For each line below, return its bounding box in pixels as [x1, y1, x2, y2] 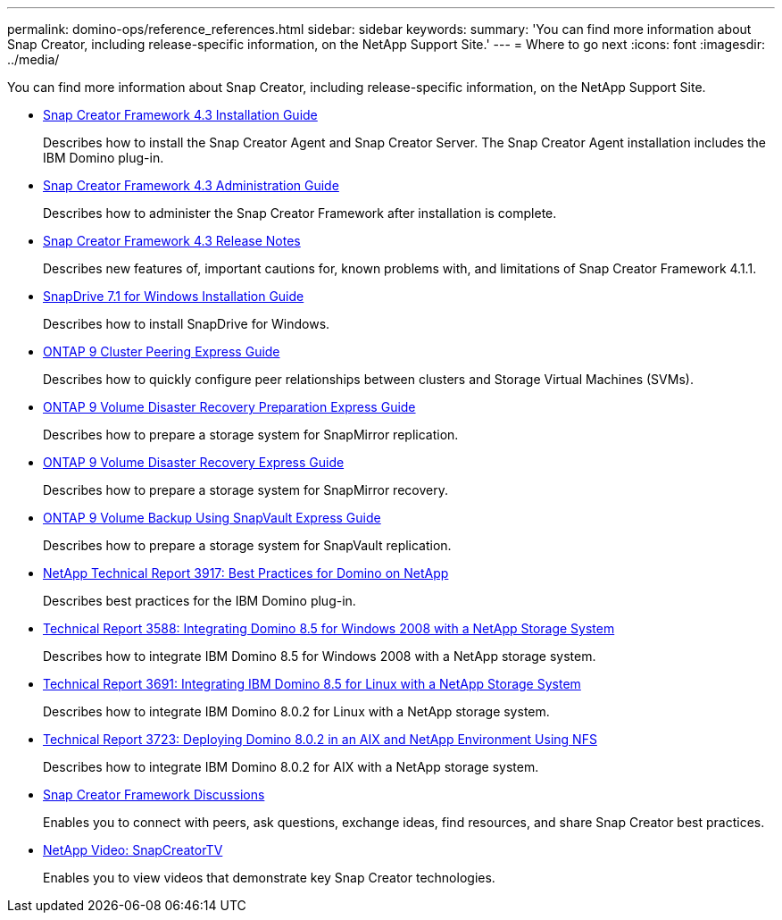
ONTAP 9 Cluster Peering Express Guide [43, 344, 280, 359]
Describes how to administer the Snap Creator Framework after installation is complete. [43, 205, 557, 221]
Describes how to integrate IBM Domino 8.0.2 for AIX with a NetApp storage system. [43, 759, 539, 774]
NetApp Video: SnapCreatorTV [43, 842, 223, 857]
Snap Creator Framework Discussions [43, 787, 265, 802]
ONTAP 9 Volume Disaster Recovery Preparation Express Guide [43, 399, 416, 414]
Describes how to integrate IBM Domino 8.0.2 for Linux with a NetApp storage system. [43, 704, 550, 719]
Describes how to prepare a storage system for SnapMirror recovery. [43, 482, 448, 498]
